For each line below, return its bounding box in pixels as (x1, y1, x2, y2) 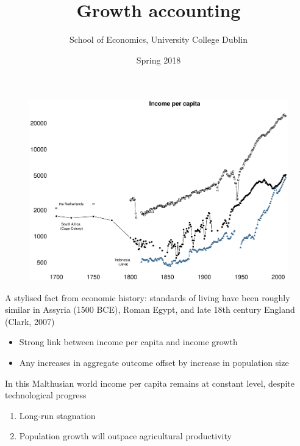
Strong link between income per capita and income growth (19, 335, 238, 348)
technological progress (5, 389, 87, 401)
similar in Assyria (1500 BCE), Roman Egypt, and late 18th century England (5, 303, 295, 316)
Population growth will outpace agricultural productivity (19, 430, 232, 442)
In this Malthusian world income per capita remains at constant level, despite (5, 376, 295, 389)
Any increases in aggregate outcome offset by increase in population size (19, 356, 289, 368)
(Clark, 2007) (5, 315, 55, 327)
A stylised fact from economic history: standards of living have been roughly (5, 291, 290, 304)
